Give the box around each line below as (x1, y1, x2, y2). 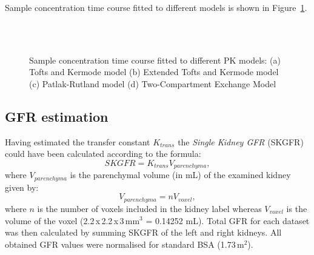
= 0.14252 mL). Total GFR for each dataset (145, 214, 310, 227)
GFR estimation (5, 107, 109, 125)
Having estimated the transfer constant (5, 135, 150, 148)
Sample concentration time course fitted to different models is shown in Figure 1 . (5, 1, 307, 13)
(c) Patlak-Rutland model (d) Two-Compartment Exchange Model (29, 77, 276, 90)
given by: (5, 180, 39, 193)
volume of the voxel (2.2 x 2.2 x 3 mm (5, 214, 140, 227)
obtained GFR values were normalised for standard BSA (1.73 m (5, 237, 244, 250)
